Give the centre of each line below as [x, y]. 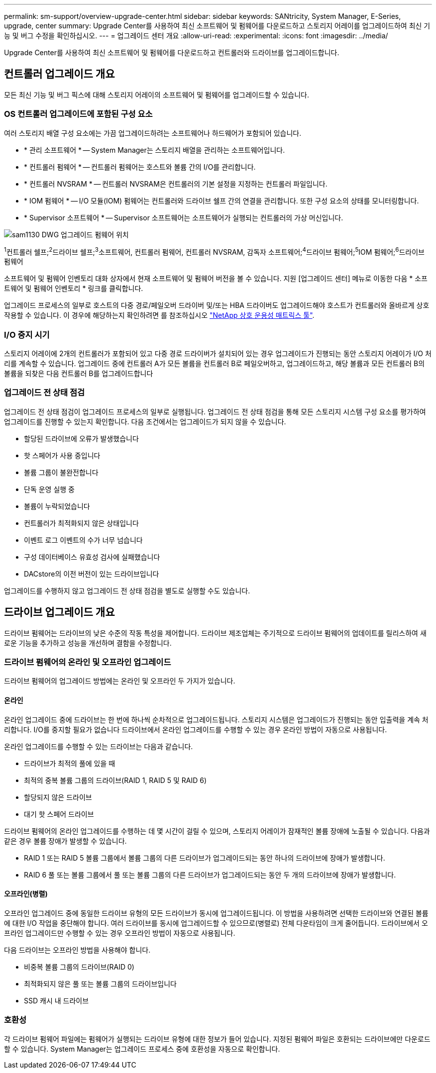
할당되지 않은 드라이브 [58, 797]
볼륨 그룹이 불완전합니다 [61, 472]
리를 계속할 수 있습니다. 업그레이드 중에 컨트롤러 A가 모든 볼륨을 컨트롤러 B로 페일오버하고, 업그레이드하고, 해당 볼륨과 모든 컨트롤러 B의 [215, 363]
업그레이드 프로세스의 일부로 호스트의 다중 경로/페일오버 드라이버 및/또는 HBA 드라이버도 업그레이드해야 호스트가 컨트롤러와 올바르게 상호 [217, 305]
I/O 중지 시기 [27, 335]
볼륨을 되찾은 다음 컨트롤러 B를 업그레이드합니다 [79, 373]
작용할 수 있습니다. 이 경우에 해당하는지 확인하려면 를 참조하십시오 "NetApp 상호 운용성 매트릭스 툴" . [159, 315]
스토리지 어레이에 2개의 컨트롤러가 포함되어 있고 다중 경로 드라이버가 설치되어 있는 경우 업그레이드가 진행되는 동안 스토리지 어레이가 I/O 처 [218, 353]
